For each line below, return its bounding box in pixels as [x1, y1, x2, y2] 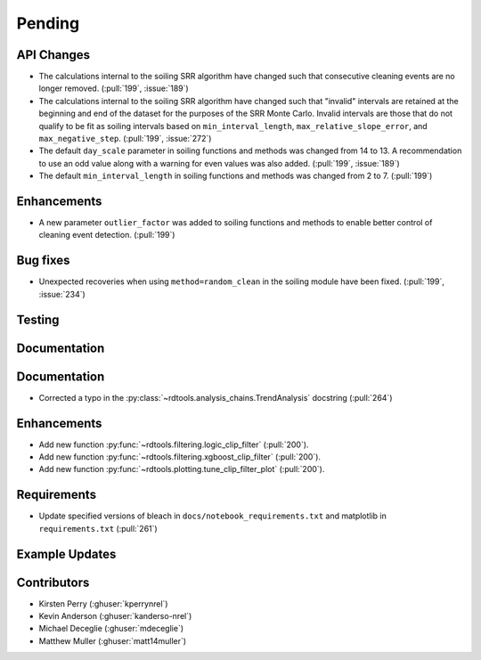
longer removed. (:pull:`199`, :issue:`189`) [38, 83, 189, 94]
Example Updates [16, 546, 117, 561]
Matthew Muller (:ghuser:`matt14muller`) [38, 635, 187, 646]
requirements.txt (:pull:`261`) [38, 523, 158, 534]
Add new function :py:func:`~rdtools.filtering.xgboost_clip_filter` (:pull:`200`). [38, 452, 321, 462]
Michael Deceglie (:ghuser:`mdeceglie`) [38, 623, 184, 634]
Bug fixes [16, 253, 70, 268]
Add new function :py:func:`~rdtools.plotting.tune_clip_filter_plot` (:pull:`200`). [38, 464, 325, 475]
